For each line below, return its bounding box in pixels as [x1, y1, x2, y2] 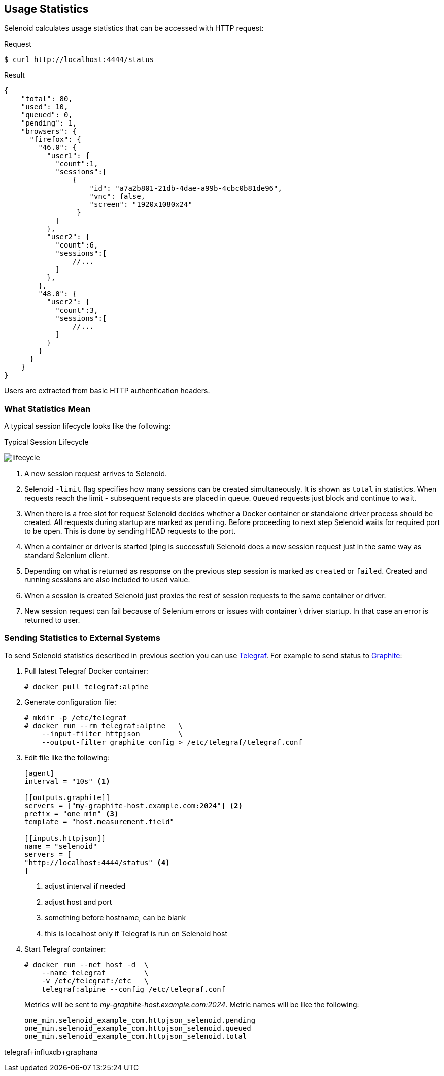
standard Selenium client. [24, 551, 109, 560]
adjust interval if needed [45, 881, 126, 890]
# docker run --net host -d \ [24, 960, 149, 969]
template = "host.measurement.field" [24, 817, 175, 826]
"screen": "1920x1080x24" [89, 200, 192, 209]
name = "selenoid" [24, 842, 97, 850]
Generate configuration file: [24, 697, 116, 706]
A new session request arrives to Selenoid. [24, 469, 167, 478]
